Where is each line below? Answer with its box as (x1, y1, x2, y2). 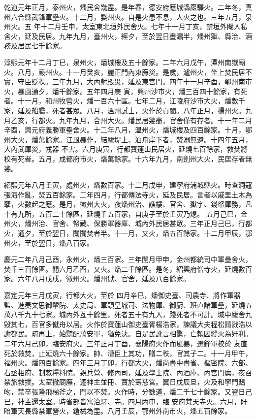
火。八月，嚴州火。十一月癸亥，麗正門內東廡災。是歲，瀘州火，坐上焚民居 (4, 66, 245, 77)
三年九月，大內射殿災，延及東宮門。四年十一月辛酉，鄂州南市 (52, 76, 252, 87)
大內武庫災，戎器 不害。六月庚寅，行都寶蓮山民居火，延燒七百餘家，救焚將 (4, 144, 248, 154)
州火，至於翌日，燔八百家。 (4, 237, 94, 248)
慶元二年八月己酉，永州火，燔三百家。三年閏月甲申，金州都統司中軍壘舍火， (4, 254, 252, 264)
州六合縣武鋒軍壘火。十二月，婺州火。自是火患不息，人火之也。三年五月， (4, 11, 245, 22)
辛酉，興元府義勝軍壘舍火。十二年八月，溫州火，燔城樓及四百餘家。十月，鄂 (4, 125, 252, 135)
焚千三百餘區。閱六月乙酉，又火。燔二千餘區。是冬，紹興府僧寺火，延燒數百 (4, 263, 252, 274)
